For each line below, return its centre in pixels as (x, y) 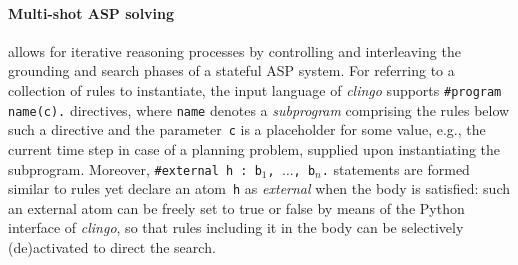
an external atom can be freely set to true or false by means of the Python (236, 207)
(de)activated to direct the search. (112, 247)
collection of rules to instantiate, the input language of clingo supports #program (255, 89)
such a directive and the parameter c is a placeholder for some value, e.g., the (247, 129)
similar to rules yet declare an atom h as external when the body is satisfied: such (259, 188)
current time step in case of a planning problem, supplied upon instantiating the (254, 148)
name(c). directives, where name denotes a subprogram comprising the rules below (259, 109)
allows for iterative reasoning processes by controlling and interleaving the (234, 50)
